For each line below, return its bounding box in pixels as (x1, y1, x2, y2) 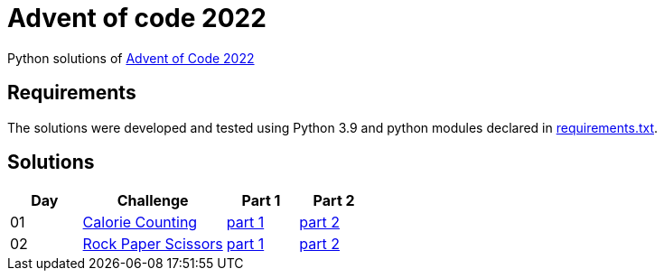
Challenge (117, 191, 189, 210)
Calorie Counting (82, 213, 198, 232)
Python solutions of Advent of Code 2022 (7, 50, 255, 66)
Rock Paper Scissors (82, 235, 223, 254)
